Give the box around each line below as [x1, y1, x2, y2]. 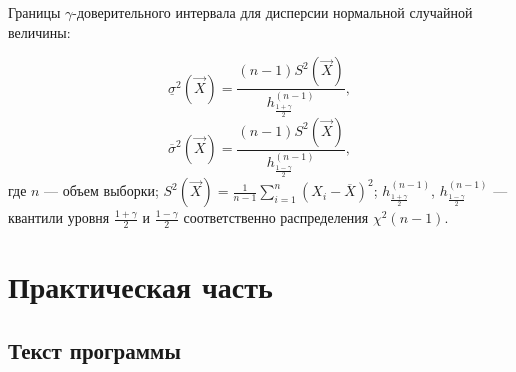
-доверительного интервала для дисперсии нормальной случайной [72, 2, 473, 22]
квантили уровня [8, 207, 110, 228]
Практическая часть [8, 266, 273, 307]
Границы [8, 2, 61, 22]
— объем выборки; [44, 180, 159, 201]
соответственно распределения [183, 207, 369, 228]
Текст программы [8, 334, 181, 365]
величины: [8, 21, 71, 42]
